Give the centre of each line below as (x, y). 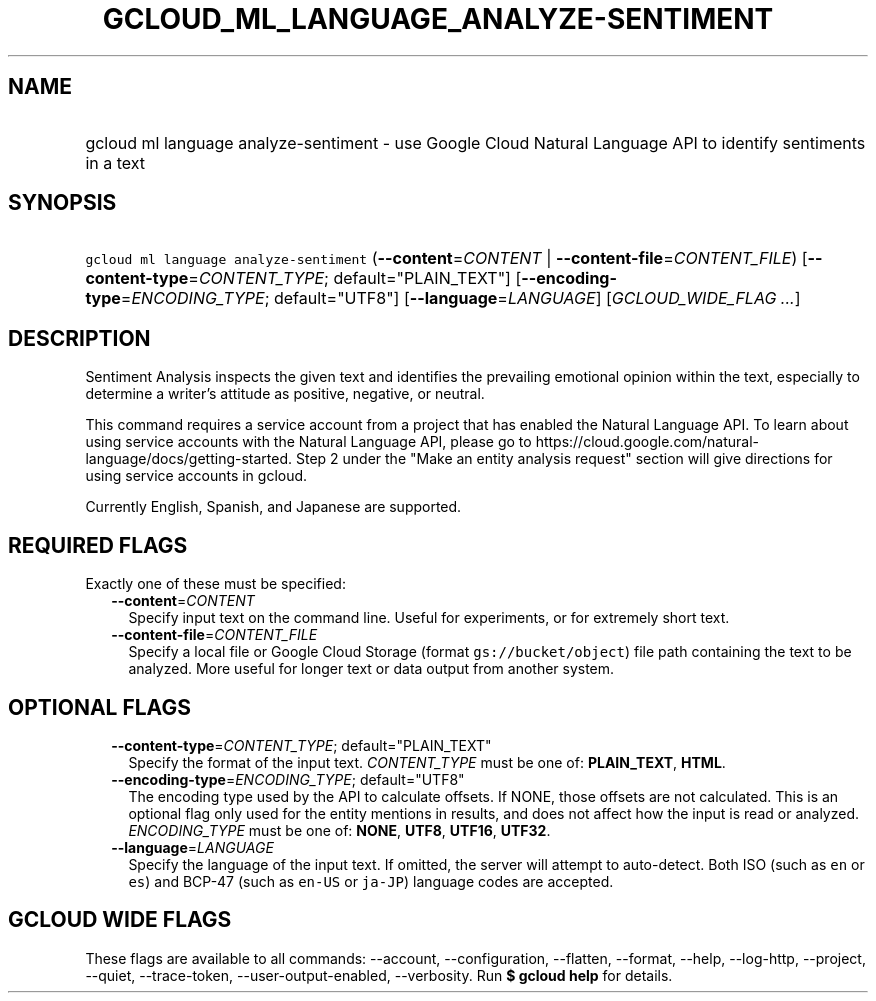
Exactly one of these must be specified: (215, 584)
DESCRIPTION (79, 338)
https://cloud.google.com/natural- (647, 442)
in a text (115, 162)
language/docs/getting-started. (189, 459)
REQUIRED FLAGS (98, 545)
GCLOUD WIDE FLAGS (120, 920)
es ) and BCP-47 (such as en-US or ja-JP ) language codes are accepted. (371, 881)
